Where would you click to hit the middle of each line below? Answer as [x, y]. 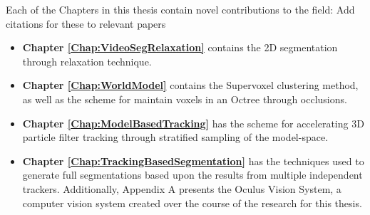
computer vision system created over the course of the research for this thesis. [192, 203]
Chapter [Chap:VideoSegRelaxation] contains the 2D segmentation [180, 47]
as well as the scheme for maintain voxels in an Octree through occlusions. [185, 99]
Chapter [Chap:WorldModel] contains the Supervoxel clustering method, [190, 85]
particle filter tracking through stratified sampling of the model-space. [175, 137]
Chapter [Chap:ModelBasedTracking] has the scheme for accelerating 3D [193, 123]
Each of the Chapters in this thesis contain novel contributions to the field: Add [180, 9]
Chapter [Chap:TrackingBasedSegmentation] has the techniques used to [193, 161]
